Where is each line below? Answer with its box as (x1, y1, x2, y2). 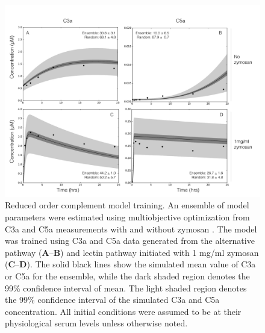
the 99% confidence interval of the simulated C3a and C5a (5, 293, 220, 306)
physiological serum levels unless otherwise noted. (5, 317, 188, 329)
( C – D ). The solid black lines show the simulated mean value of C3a (5, 258, 256, 270)
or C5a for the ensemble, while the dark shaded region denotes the (5, 269, 250, 282)
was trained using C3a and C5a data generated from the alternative (5, 234, 255, 247)
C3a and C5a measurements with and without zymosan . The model (5, 222, 257, 235)
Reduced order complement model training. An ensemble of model (5, 199, 249, 211)
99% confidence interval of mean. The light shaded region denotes (5, 281, 247, 294)
